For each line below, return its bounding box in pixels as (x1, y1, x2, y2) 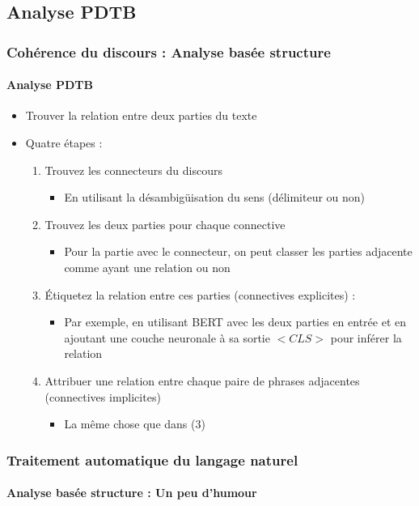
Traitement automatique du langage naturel (6, 449, 298, 470)
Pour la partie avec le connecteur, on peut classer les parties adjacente (64, 243, 413, 260)
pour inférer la (330, 329, 402, 346)
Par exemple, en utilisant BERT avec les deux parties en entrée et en (64, 313, 407, 330)
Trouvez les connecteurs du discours (44, 161, 222, 178)
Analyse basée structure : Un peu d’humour (6, 484, 257, 501)
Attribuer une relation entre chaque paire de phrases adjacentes (44, 372, 360, 389)
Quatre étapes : (25, 134, 103, 151)
